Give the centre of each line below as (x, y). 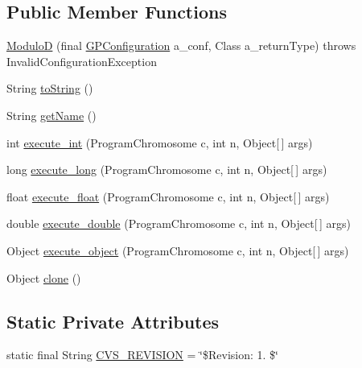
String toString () (50, 88)
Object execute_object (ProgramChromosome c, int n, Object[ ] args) (178, 250)
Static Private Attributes (113, 321)
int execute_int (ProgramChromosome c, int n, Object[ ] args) (160, 142)
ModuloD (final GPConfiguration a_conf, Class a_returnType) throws (181, 45)
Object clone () (44, 277)
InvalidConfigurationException (82, 61)
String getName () (51, 115)
